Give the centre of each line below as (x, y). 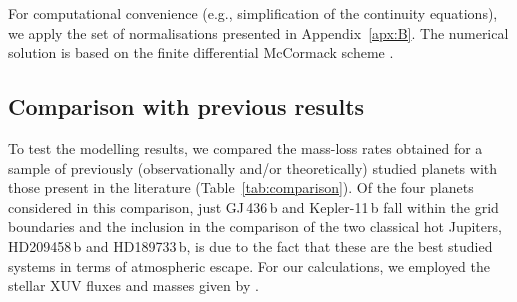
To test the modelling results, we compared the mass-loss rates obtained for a (245, 147)
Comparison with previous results (186, 106)
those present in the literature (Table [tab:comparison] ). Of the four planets (241, 187)
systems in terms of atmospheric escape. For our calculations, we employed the (249, 265)
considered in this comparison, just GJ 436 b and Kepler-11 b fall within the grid (253, 206)
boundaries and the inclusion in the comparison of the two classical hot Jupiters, (255, 226)
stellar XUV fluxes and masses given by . (133, 285)
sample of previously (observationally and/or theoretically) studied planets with (253, 167)
